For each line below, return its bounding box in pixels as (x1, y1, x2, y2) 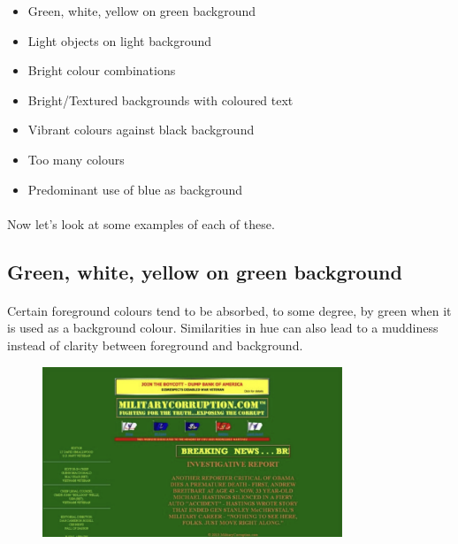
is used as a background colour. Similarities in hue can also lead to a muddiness (7, 318, 439, 337)
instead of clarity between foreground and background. (7, 335, 303, 354)
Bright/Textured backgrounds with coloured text (27, 90, 294, 109)
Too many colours (27, 149, 125, 168)
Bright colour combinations (27, 61, 176, 80)
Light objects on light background (27, 31, 212, 50)
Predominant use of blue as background (27, 180, 243, 198)
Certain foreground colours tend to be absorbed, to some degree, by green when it (7, 301, 452, 319)
